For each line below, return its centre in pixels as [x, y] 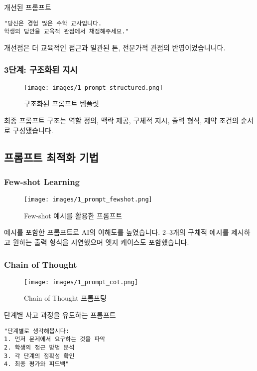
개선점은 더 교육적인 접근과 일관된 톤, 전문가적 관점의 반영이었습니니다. [115, 47]
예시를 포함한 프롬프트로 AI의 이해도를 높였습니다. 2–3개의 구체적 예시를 [117, 232]
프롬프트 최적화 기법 [51, 157]
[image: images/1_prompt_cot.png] [81, 282]
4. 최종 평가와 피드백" [37, 364]
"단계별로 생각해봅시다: [37, 331]
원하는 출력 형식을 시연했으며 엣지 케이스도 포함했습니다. [101, 242]
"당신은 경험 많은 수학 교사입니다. [53, 23]
